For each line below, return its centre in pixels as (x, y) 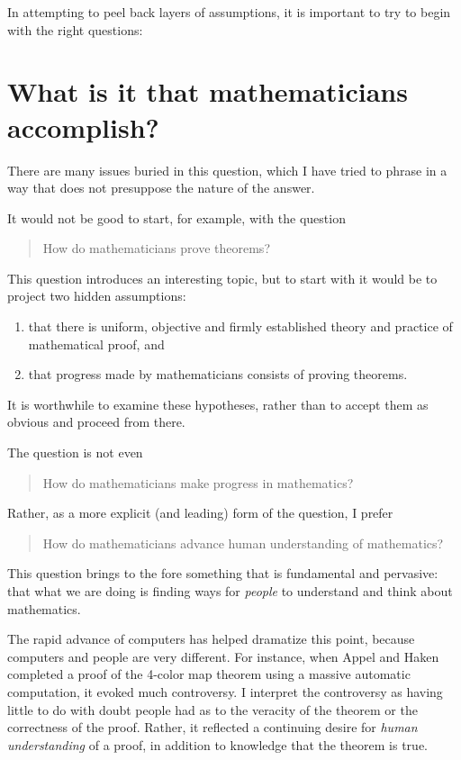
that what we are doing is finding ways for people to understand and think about (230, 591)
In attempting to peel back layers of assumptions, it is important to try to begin (229, 12)
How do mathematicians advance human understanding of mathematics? (243, 543)
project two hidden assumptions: (97, 296)
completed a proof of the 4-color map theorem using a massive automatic (209, 674)
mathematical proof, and (96, 344)
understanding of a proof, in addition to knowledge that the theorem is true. (217, 744)
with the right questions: (75, 29)
